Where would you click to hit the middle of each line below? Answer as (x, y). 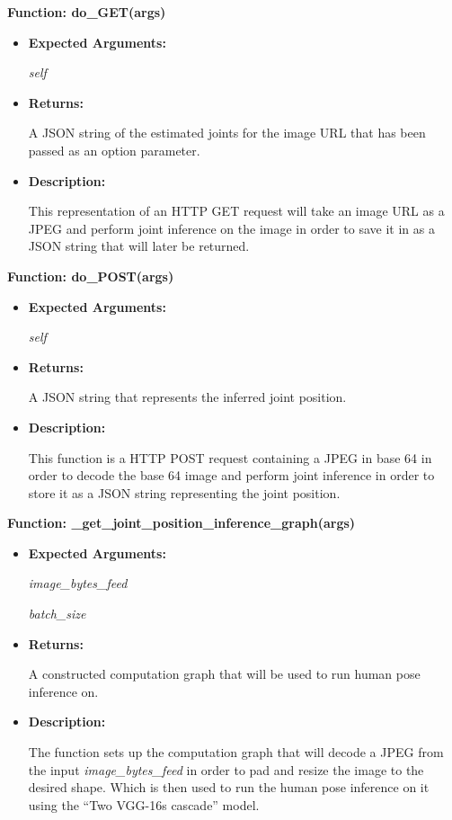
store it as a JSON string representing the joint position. (184, 492)
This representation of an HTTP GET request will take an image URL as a (236, 211)
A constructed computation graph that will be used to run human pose (224, 674)
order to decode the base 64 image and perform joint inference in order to (231, 475)
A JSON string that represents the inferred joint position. (187, 397)
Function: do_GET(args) (87, 12)
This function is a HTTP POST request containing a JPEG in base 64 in (230, 457)
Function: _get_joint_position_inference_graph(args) (182, 523)
